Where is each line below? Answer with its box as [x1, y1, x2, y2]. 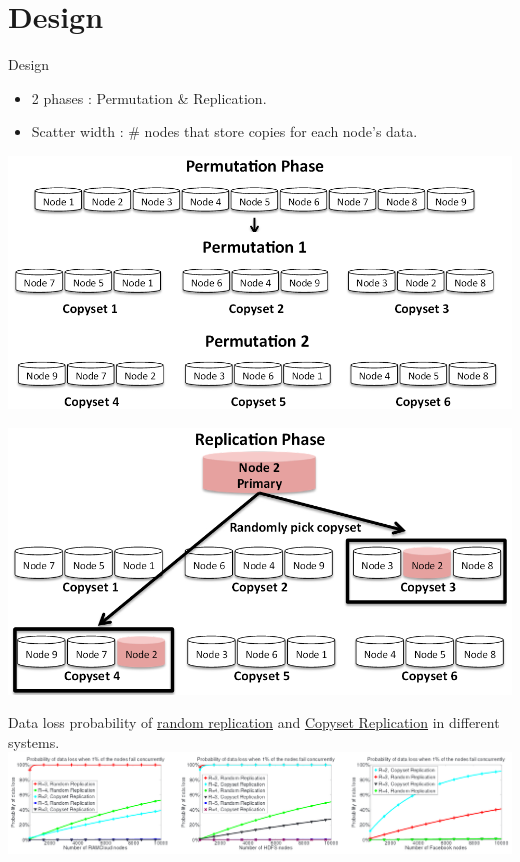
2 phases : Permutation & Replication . [31, 87, 267, 108]
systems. [8, 731, 60, 752]
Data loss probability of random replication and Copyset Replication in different [8, 712, 500, 733]
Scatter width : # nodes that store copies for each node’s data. [31, 121, 418, 142]
